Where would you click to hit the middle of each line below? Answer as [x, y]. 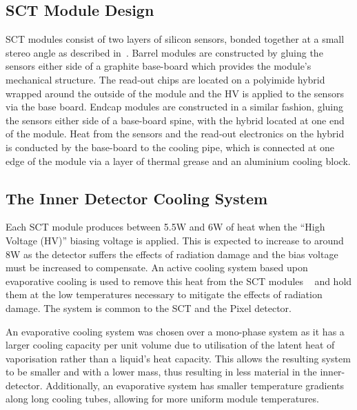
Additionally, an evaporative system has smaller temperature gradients [195, 385]
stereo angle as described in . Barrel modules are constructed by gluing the [164, 52]
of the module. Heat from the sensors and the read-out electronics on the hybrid [175, 134]
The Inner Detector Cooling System [137, 198]
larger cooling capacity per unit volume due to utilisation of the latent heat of [170, 345]
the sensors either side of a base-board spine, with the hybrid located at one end [175, 120]
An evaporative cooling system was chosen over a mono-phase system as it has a [175, 331]
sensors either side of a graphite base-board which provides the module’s [159, 66]
